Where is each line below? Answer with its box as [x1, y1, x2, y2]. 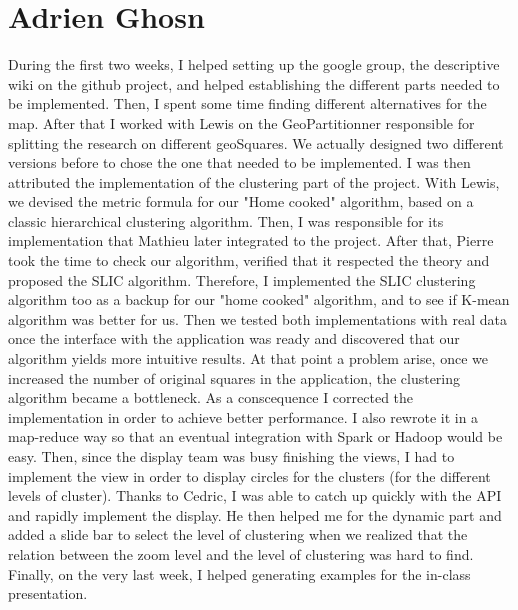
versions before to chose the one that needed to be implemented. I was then [8, 152, 471, 173]
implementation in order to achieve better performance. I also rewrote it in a [8, 406, 479, 427]
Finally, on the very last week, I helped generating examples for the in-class [8, 563, 471, 584]
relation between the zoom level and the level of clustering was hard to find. [8, 543, 474, 564]
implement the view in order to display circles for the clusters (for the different [8, 465, 491, 486]
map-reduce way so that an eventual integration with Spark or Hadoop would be [8, 426, 503, 447]
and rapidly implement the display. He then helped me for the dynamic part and [8, 504, 502, 525]
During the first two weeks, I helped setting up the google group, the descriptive [8, 54, 500, 75]
